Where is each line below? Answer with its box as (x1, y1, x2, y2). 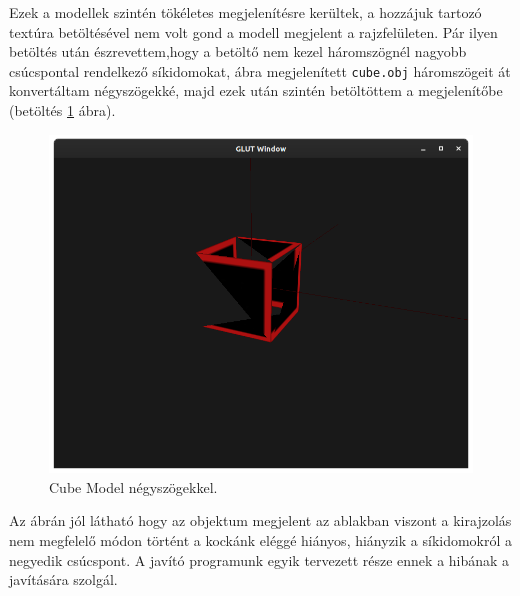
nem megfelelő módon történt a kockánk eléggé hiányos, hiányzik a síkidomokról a (9, 530, 513, 551)
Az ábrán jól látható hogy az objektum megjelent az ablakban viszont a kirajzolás (9, 510, 512, 531)
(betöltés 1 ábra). (9, 100, 116, 121)
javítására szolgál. (9, 569, 118, 590)
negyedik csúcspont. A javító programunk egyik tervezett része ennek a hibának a (9, 549, 510, 570)
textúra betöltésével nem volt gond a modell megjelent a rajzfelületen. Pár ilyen (9, 21, 498, 42)
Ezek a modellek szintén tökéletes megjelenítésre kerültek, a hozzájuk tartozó (9, 2, 482, 22)
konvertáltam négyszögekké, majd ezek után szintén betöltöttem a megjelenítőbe (9, 80, 503, 101)
